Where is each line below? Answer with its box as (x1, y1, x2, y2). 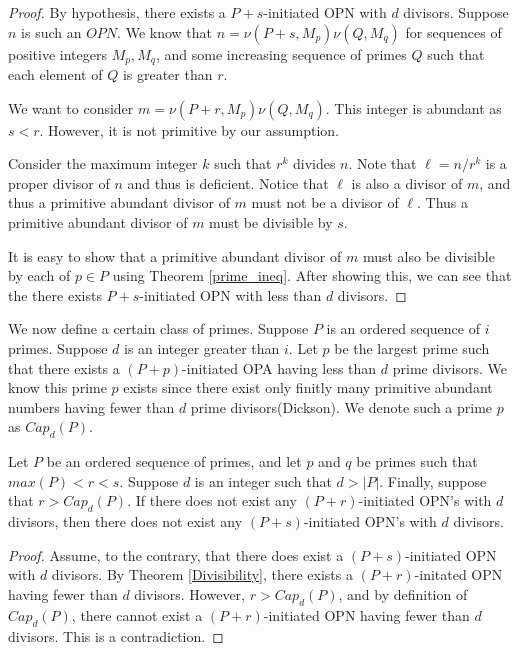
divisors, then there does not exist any (8, 511, 243, 532)
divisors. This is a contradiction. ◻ (8, 625, 224, 646)
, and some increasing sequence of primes (155, 43, 407, 64)
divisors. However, (134, 583, 246, 604)
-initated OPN (414, 564, 503, 585)
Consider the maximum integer (8, 153, 198, 174)
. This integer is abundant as (325, 97, 502, 118)
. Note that (348, 153, 417, 174)
